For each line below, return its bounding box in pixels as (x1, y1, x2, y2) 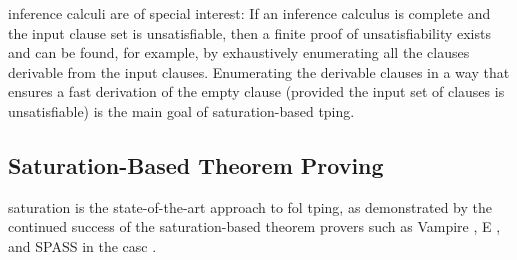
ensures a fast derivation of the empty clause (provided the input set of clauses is (8, 81, 505, 102)
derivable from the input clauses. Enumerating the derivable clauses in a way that (8, 61, 510, 82)
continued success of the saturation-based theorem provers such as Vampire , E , (8, 216, 501, 237)
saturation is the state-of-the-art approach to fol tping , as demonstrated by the (8, 196, 492, 217)
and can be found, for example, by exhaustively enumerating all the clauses (8, 42, 470, 63)
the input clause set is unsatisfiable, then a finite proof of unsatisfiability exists (8, 22, 491, 43)
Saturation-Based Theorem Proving (8, 149, 384, 180)
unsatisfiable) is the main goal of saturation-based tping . (8, 100, 355, 121)
